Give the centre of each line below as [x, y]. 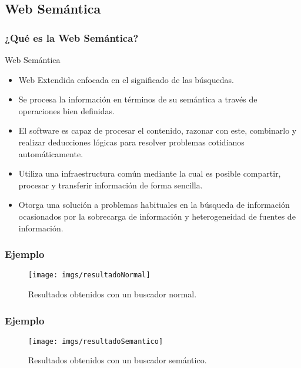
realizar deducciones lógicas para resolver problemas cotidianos [131, 142]
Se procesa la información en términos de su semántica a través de [138, 99]
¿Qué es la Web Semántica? [72, 37]
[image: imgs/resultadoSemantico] [96, 341]
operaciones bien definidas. [66, 110]
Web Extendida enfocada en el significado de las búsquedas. [126, 79]
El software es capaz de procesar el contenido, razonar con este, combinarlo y [158, 130]
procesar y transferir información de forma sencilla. [111, 185]
